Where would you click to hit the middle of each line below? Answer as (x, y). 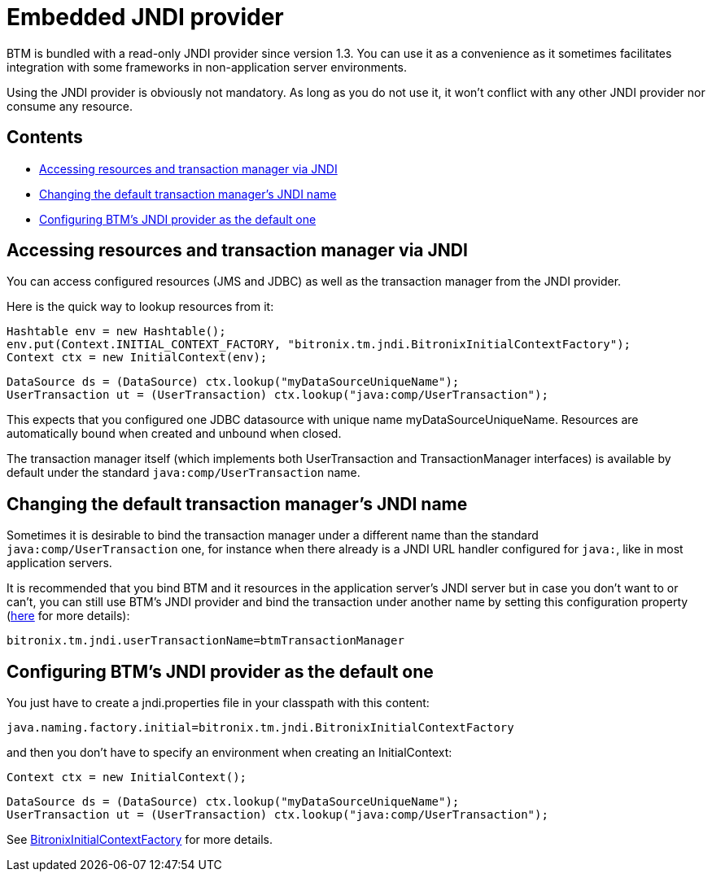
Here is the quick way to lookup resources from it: (140, 307)
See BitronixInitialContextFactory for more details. (140, 840)
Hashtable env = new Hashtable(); (116, 332)
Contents (45, 138)
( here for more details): (68, 616)
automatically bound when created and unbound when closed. (174, 434)
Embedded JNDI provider (145, 17)
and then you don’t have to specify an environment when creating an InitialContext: (229, 753)
